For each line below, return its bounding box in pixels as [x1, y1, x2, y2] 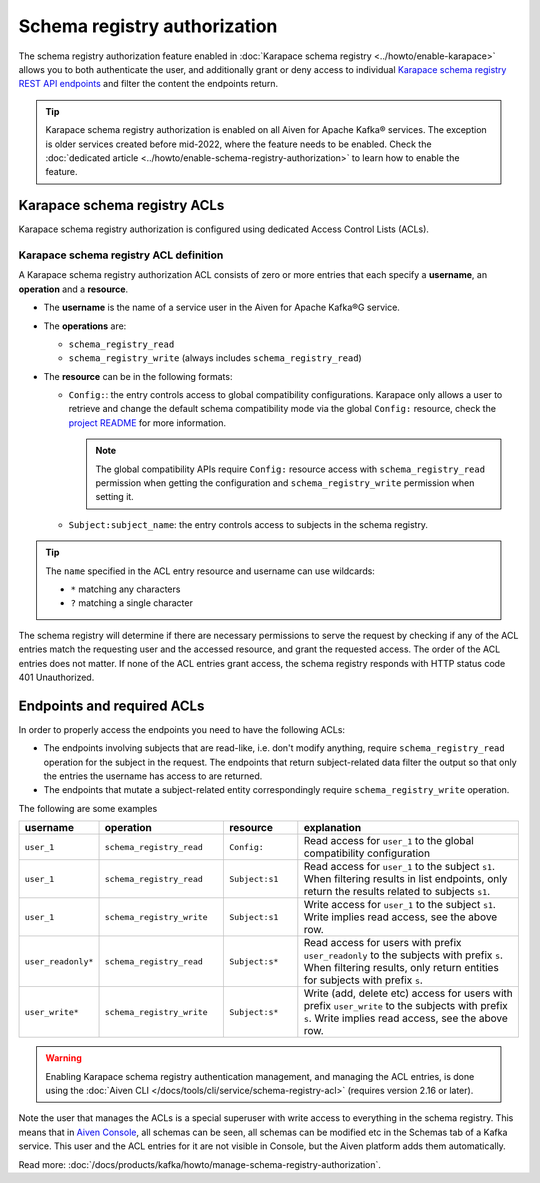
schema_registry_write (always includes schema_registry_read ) [68, 352, 362, 364]
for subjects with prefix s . [303, 973, 424, 987]
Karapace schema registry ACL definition [18, 248, 224, 262]
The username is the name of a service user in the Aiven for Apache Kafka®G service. [43, 301, 400, 314]
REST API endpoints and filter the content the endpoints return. [18, 78, 279, 90]
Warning [45, 1052, 82, 1064]
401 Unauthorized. [18, 671, 95, 683]
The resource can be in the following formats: [43, 370, 233, 382]
